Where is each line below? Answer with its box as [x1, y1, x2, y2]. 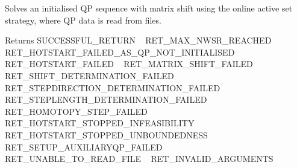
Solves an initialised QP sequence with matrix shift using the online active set [5, 2, 293, 14]
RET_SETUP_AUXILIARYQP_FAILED [5, 140, 163, 153]
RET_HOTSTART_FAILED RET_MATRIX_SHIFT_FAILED [5, 57, 253, 70]
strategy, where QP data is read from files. [5, 13, 161, 26]
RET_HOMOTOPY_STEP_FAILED [5, 105, 148, 117]
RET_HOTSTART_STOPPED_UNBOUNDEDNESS [5, 128, 208, 141]
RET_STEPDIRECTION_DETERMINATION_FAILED [5, 81, 220, 94]
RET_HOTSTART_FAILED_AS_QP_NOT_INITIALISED [5, 45, 235, 58]
